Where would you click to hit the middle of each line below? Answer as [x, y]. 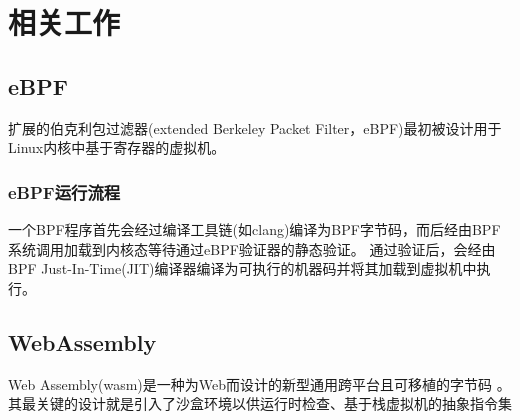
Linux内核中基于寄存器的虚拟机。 [117, 147]
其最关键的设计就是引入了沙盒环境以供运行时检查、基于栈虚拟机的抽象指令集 [260, 403]
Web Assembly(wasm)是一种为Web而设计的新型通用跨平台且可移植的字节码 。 [259, 383]
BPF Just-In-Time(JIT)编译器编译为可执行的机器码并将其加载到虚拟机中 [242, 268]
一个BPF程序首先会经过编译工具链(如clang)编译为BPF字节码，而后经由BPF [254, 228]
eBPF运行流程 [64, 191]
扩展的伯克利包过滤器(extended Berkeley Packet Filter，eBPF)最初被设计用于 [255, 127]
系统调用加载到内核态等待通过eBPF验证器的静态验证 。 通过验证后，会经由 [252, 248]
